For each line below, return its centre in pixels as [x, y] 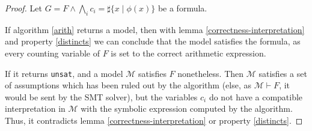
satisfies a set [283, 73]
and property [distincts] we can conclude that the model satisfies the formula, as [153, 41]
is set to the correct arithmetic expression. [188, 53]
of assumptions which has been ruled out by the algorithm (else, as [128, 85]
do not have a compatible [256, 96]
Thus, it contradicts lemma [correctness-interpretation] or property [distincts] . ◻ [154, 120]
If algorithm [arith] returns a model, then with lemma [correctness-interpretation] [155, 29]
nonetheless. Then [211, 73]
